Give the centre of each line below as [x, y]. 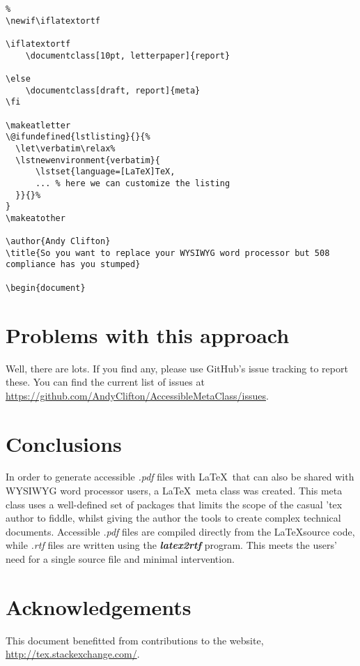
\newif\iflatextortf [53, 21]
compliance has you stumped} [73, 265]
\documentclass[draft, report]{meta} [113, 90]
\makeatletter [38, 125]
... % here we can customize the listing [133, 183]
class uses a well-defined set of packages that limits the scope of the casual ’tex [174, 504]
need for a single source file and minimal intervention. [120, 559]
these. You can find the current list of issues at [105, 382]
